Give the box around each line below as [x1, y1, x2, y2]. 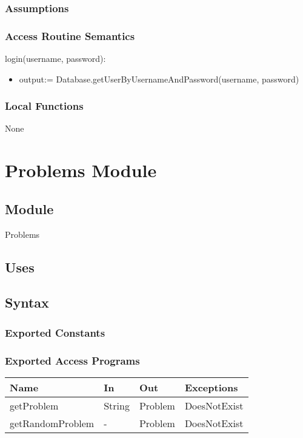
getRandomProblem [10, 416, 95, 430]
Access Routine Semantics [5, 28, 135, 43]
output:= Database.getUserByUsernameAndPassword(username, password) [19, 72, 299, 85]
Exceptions [184, 380, 238, 394]
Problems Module [5, 158, 157, 183]
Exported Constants [5, 325, 105, 340]
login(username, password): [5, 52, 106, 65]
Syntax [5, 293, 49, 312]
